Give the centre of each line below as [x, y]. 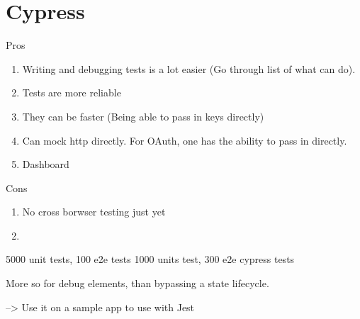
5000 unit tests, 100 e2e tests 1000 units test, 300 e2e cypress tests [150, 259]
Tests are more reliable [72, 93]
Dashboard [46, 164]
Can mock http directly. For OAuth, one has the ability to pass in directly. [185, 140]
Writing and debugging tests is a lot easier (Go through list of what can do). [189, 68]
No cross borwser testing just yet [94, 212]
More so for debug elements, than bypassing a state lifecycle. [137, 283]
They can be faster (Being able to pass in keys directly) [143, 116]
